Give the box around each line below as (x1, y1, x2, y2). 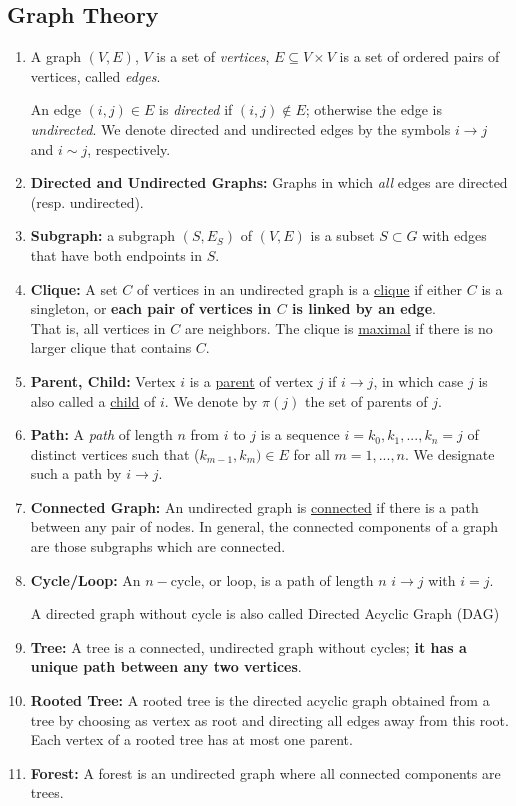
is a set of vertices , (156, 46, 270, 67)
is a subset (310, 225, 375, 246)
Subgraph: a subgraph (30, 225, 175, 246)
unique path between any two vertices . (30, 656, 302, 677)
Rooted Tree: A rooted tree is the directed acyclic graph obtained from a (30, 690, 490, 711)
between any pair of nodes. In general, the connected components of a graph (30, 516, 499, 537)
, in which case (373, 370, 464, 391)
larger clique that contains (30, 337, 192, 358)
